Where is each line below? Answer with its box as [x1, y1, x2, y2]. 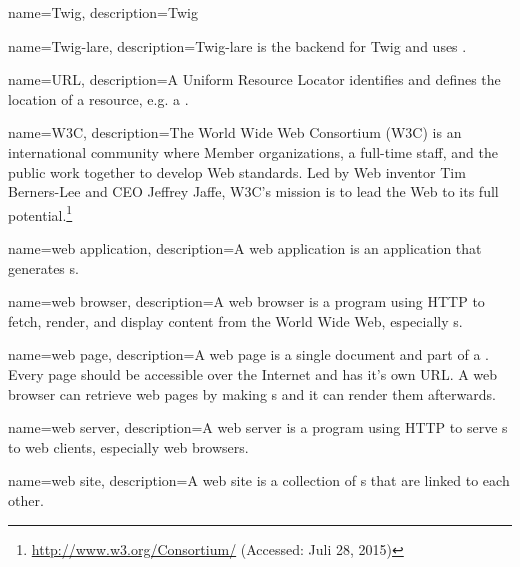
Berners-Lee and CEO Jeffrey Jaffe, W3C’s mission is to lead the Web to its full [8, 181, 499, 202]
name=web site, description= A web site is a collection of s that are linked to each [8, 470, 510, 491]
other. [8, 489, 44, 510]
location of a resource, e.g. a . [8, 88, 189, 109]
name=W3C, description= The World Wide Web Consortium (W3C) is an [8, 122, 462, 143]
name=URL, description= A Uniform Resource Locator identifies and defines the [8, 69, 501, 90]
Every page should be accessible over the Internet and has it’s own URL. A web [8, 363, 498, 384]
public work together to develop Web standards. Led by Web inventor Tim [8, 161, 466, 182]
